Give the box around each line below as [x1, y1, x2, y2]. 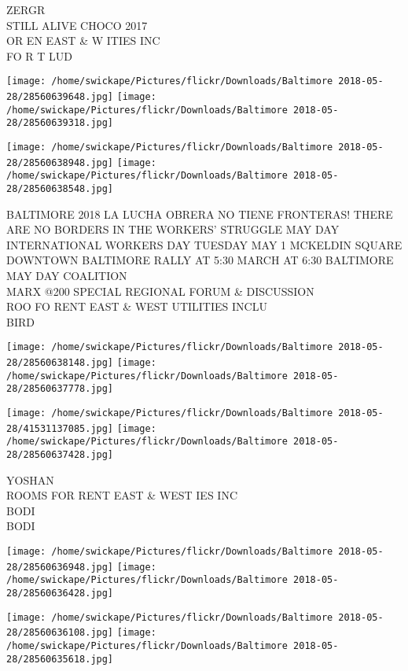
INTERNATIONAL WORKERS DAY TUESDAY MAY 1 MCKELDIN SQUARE [6, 236, 402, 253]
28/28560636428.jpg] [6, 587, 114, 599]
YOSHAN [6, 471, 54, 488]
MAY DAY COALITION [6, 267, 127, 283]
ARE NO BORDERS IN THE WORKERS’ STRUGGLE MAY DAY [6, 221, 340, 238]
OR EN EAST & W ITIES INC [6, 32, 160, 49]
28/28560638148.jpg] [6, 357, 114, 369]
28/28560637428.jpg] [6, 448, 114, 460]
